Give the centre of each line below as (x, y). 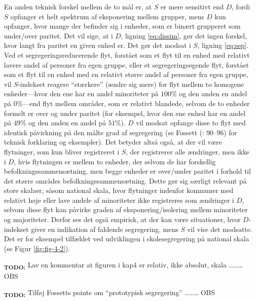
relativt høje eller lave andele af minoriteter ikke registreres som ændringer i (119, 200)
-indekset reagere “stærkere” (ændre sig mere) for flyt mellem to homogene (131, 84)
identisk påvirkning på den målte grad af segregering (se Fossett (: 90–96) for (121, 132)
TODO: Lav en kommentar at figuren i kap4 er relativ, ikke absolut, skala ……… (123, 265)
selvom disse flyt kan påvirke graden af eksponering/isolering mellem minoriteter (126, 209)
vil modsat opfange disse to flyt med (191, 123)
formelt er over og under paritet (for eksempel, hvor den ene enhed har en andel (125, 113)
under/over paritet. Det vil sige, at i (58, 35)
